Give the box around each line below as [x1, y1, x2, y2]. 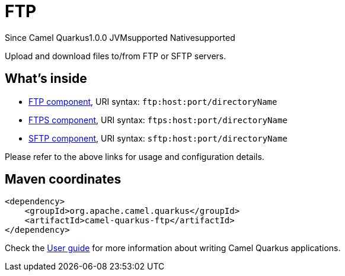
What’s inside [5, 71, 87, 86]
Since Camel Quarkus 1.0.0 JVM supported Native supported [5, 32, 235, 43]
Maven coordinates [5, 172, 122, 187]
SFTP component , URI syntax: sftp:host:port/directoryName [28, 133, 287, 143]
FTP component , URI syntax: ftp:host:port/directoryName [28, 96, 277, 107]
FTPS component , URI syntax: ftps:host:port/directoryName [28, 114, 287, 125]
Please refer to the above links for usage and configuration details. [5, 151, 264, 162]
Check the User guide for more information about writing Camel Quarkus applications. [5, 243, 341, 253]
